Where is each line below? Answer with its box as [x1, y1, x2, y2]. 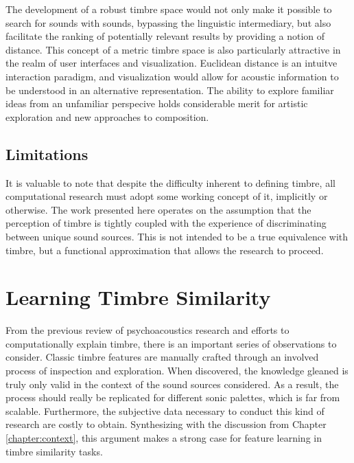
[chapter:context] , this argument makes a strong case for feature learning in [5, 430, 322, 444]
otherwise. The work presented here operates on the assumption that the [5, 202, 311, 216]
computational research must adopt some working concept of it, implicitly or [5, 189, 328, 203]
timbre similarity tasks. [5, 444, 103, 458]
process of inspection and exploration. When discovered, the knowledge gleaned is [5, 363, 349, 378]
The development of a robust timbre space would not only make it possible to [5, 2, 332, 16]
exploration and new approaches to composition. [5, 109, 209, 124]
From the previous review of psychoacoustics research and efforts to [5, 323, 290, 337]
